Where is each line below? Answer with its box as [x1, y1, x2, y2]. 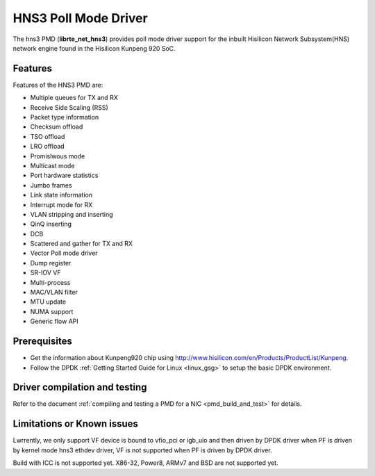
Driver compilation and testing [12, 381, 147, 393]
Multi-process [30, 278, 71, 286]
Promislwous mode [30, 151, 85, 160]
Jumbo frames [30, 181, 72, 189]
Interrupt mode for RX [30, 200, 93, 208]
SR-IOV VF [30, 268, 61, 277]
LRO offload [30, 142, 65, 151]
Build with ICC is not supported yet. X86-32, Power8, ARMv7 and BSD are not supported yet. [12, 459, 278, 467]
